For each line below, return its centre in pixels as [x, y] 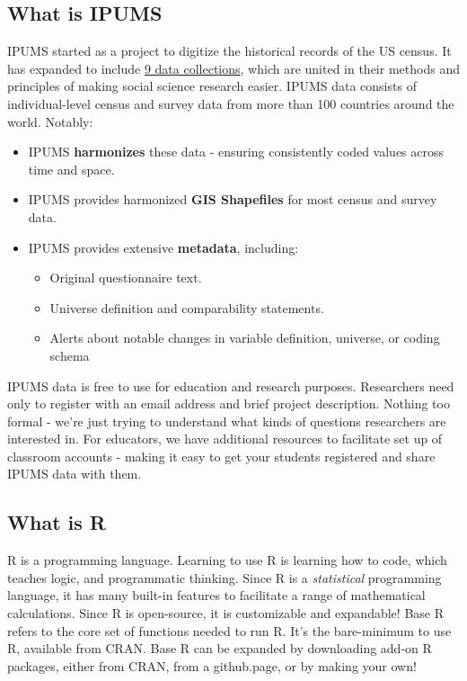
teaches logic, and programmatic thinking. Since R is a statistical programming [225, 577]
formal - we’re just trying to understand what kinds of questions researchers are [227, 421]
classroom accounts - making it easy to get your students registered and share [221, 456]
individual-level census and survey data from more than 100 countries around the [231, 103]
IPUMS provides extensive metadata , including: [163, 247]
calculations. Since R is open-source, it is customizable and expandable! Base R [225, 613]
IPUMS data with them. [75, 474]
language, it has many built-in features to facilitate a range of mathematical [216, 595]
